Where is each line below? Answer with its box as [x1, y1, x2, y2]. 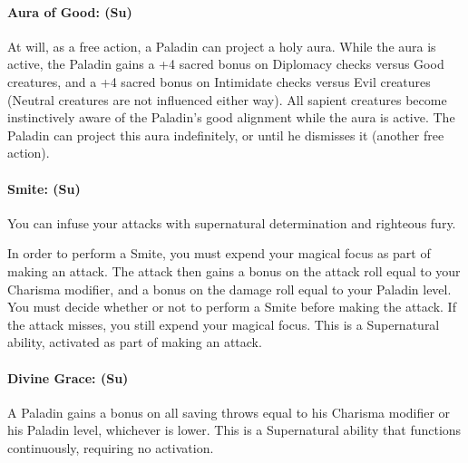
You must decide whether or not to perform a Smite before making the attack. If [7, 297, 456, 316]
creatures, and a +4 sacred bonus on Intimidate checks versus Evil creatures [7, 72, 431, 91]
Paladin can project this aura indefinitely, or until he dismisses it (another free [7, 125, 444, 144]
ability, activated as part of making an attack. [7, 333, 262, 352]
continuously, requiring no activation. [7, 438, 214, 457]
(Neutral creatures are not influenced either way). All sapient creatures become [7, 90, 447, 109]
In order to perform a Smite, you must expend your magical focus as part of [7, 244, 431, 263]
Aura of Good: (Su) [7, 2, 132, 21]
